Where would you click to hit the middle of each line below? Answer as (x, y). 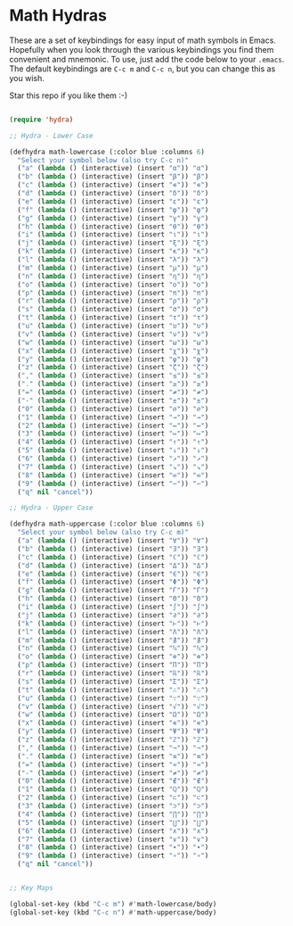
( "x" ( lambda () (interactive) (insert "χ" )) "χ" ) (113, 351)
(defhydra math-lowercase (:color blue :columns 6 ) (107, 152)
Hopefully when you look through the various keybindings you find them (142, 49)
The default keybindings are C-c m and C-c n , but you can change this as (142, 69)
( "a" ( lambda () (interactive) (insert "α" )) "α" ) (113, 169)
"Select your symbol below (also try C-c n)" (103, 160)
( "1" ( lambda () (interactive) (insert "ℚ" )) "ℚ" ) (113, 790)
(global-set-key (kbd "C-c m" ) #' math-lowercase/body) (113, 904)
